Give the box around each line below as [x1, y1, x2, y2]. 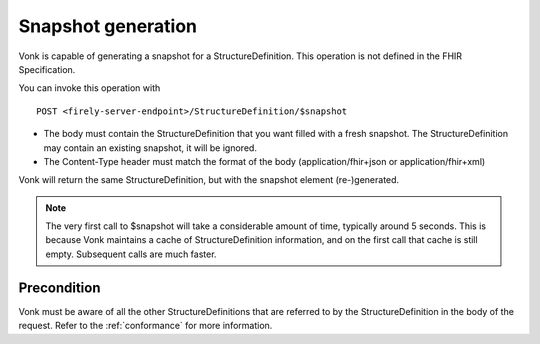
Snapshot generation [18, 15, 198, 37]
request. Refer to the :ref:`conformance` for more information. [18, 320, 273, 332]
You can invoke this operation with [18, 82, 161, 94]
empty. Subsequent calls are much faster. [45, 248, 217, 260]
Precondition [18, 279, 101, 296]
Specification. [18, 63, 76, 75]
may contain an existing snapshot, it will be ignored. [43, 141, 257, 154]
